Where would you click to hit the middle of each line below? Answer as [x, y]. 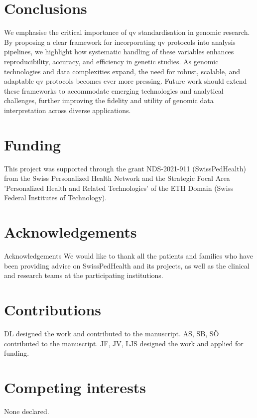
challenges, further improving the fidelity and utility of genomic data [109, 100]
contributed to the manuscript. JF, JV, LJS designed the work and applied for [124, 343]
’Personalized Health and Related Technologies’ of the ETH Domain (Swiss [119, 188]
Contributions [53, 310]
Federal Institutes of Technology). [56, 198]
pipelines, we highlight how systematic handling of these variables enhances [119, 52]
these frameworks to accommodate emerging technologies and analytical [114, 90]
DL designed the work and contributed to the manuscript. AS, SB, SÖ [112, 333]
